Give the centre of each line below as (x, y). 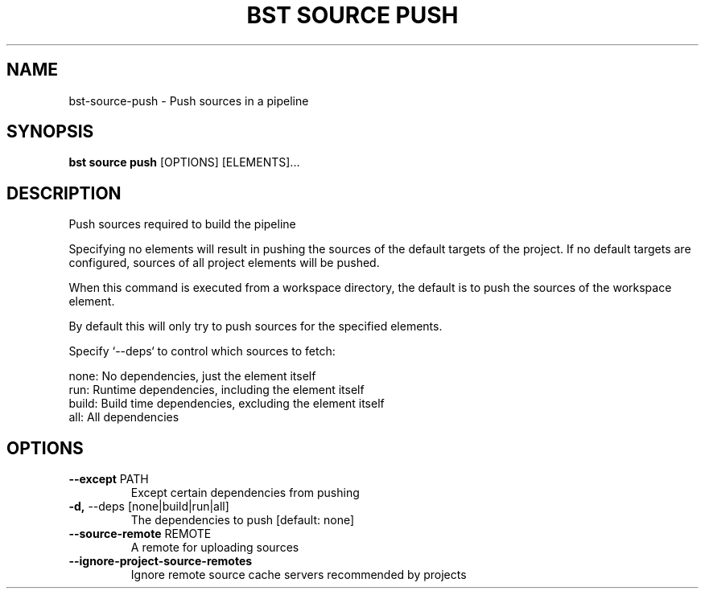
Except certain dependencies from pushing (245, 493)
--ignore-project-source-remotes (161, 561)
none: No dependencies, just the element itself (192, 376)
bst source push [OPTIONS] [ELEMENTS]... (184, 162)
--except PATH (109, 479)
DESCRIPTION (64, 193)
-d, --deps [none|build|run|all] (149, 507)
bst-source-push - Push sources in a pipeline (189, 101)
